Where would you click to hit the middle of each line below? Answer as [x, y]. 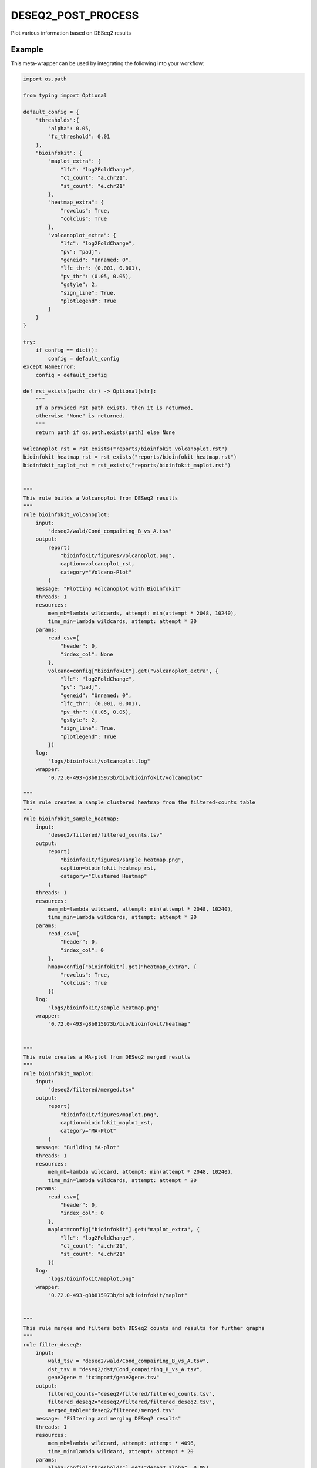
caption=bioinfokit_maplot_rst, [107, 1123]
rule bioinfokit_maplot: [59, 1073]
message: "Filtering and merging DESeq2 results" [108, 1419]
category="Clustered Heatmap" [104, 876]
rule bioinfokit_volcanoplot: [67, 515]
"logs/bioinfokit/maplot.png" [91, 1279]
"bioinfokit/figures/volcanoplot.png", [118, 556]
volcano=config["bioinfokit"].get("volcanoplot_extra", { [133, 671]
